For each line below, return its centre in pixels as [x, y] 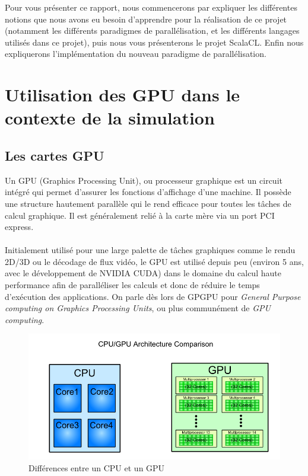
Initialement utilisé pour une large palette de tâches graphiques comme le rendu [150, 250]
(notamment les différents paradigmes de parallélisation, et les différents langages [152, 31]
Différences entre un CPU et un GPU [97, 468]
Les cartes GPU [55, 155]
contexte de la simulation [110, 118]
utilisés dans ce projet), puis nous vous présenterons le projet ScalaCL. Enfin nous [154, 42]
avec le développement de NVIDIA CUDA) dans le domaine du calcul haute [143, 273]
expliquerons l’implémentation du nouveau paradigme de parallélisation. [136, 54]
